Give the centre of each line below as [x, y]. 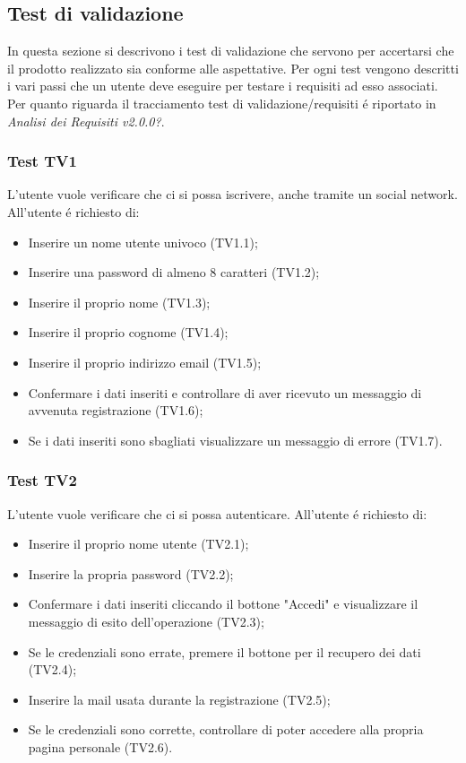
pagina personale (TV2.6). [100, 746]
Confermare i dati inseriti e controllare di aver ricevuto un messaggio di [225, 392]
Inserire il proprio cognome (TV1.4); [128, 332]
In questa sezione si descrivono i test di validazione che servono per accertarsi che [231, 51]
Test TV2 [42, 480]
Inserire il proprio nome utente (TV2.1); [138, 544]
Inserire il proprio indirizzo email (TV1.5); [145, 362]
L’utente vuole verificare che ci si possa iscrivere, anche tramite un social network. [233, 194]
